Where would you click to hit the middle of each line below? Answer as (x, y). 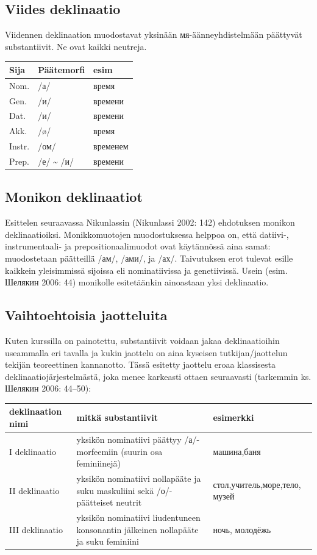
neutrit (129, 502)
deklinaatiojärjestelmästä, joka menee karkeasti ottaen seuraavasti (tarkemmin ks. (158, 376)
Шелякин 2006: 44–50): (48, 388)
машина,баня (237, 451)
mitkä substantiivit (117, 417)
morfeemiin (97, 451)
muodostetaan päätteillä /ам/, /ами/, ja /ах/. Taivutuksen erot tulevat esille (149, 258)
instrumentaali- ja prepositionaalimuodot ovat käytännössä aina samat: (138, 246)
